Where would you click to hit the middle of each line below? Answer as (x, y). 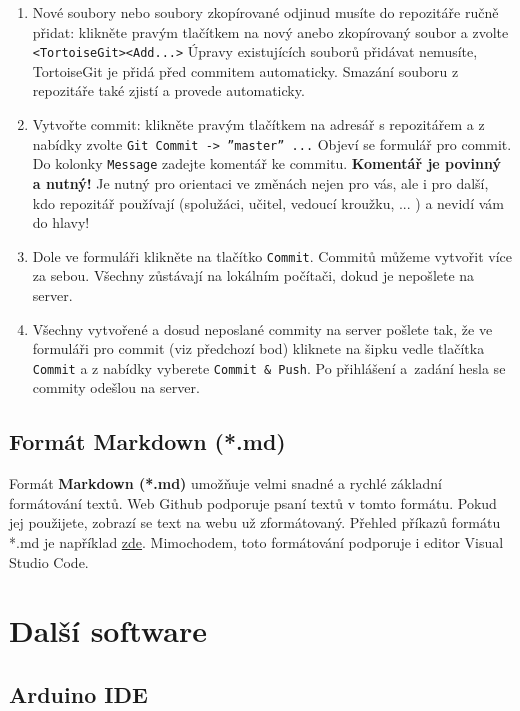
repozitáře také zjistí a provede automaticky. (168, 90)
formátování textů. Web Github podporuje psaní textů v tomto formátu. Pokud (253, 502)
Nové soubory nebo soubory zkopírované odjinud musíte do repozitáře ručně (265, 12)
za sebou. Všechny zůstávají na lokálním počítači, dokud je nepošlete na (253, 275)
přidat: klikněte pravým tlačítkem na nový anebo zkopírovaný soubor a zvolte (270, 31)
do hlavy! (61, 222)
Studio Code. (49, 561)
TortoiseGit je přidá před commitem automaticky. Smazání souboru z (245, 70)
